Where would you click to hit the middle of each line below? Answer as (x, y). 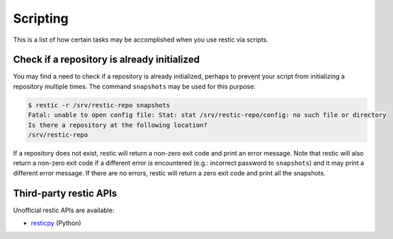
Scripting (41, 18)
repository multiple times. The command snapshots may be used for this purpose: (135, 86)
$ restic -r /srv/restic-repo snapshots (99, 105)
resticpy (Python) (56, 223)
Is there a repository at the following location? (118, 125)
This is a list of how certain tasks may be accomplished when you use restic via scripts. (141, 40)
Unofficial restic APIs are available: (64, 210)
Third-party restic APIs (65, 193)
